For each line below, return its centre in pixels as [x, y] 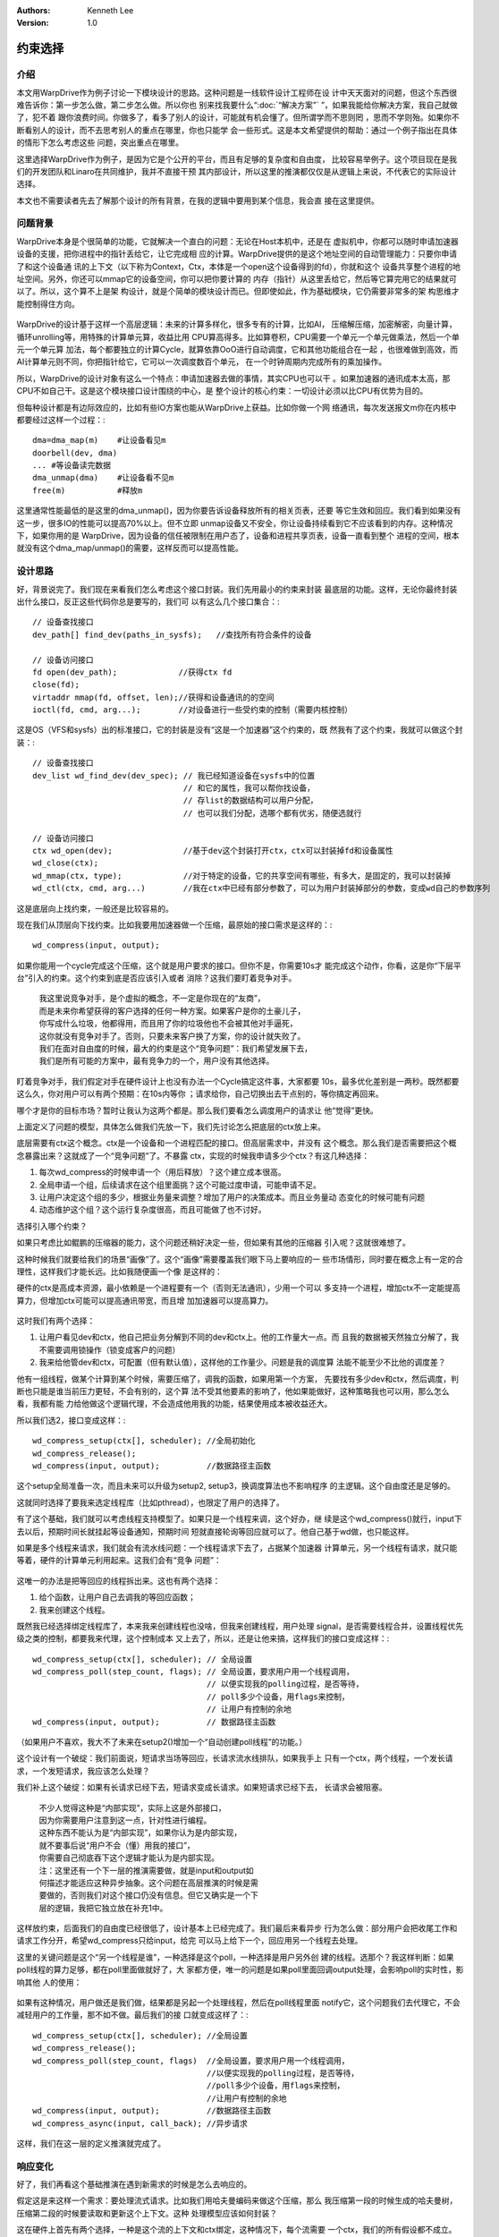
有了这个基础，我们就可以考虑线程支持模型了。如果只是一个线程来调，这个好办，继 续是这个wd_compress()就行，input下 [239, 1519]
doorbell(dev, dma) [75, 453]
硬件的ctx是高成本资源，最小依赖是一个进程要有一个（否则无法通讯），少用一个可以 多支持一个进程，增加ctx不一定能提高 [238, 1288]
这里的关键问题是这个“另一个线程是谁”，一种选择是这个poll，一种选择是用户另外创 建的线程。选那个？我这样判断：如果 [236, 1957]
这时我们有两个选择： [56, 1321]
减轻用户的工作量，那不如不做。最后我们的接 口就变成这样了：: [132, 2015]
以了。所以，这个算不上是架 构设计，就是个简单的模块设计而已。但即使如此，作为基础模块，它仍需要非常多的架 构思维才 [238, 292]
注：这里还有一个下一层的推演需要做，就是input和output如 [146, 1870]
